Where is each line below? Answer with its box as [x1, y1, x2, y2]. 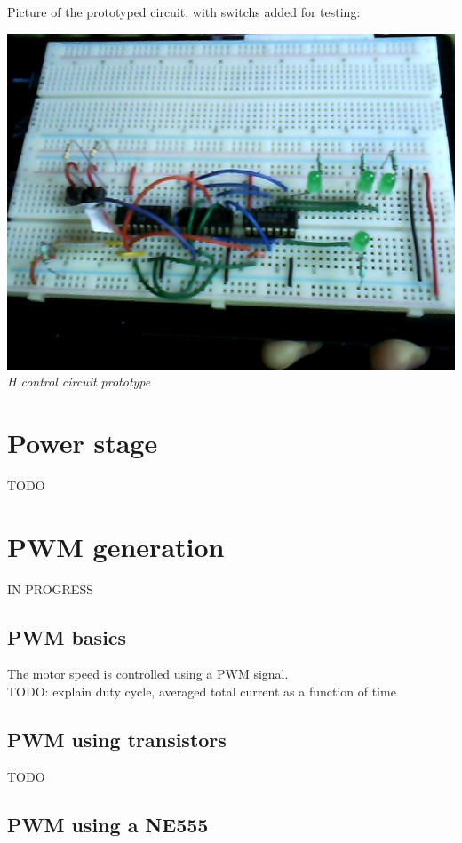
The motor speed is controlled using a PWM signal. [7, 664, 289, 683]
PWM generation [7, 528, 225, 564]
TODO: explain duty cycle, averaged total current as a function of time [7, 682, 396, 701]
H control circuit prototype [7, 372, 151, 391]
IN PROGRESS [7, 579, 93, 598]
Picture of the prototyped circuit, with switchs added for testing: [7, 3, 361, 20]
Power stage [7, 424, 158, 460]
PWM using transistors [7, 726, 227, 752]
